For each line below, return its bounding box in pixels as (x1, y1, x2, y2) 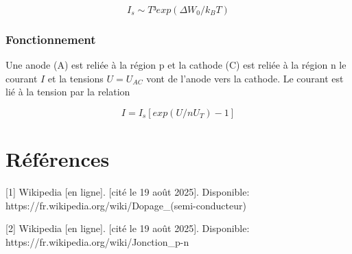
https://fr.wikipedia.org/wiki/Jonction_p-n (5, 234, 189, 249)
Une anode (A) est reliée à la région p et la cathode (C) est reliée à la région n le (5, 58, 347, 72)
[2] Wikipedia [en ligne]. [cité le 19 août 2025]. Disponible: (5, 221, 250, 235)
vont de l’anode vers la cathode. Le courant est (146, 71, 344, 85)
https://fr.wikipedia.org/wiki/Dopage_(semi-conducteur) (5, 198, 246, 212)
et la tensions (47, 71, 104, 85)
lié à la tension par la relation (5, 84, 130, 99)
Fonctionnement (5, 30, 96, 47)
